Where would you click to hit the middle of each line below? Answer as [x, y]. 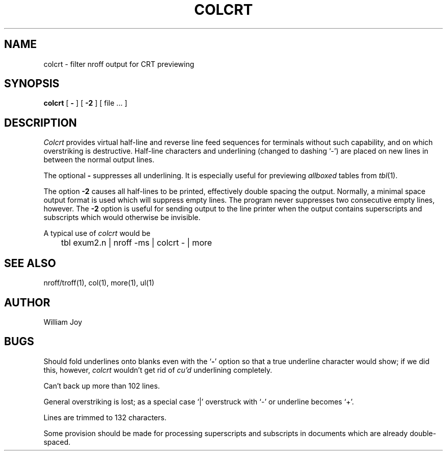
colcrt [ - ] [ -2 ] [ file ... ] [85, 103]
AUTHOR [27, 302]
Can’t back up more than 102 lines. [102, 386]
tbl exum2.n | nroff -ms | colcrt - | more [136, 243]
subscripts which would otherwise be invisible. [122, 218]
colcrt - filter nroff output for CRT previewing [119, 64]
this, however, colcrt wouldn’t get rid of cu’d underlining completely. [158, 370]
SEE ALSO [30, 263]
